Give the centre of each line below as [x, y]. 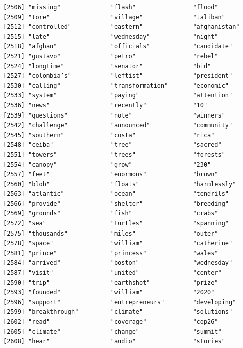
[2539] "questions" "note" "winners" [114, 115]
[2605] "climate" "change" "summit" [112, 332]
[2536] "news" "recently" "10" [105, 105]
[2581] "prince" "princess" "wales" [111, 253]
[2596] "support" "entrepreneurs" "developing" [120, 302]
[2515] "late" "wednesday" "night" [111, 36]
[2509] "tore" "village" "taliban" [114, 17]
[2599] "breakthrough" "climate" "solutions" [118, 312]
